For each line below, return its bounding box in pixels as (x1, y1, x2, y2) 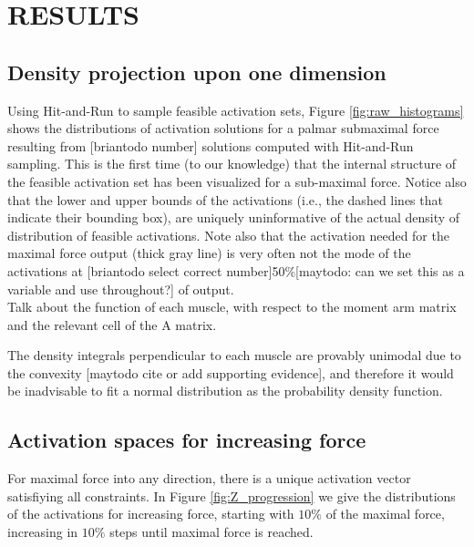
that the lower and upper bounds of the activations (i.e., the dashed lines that (7, 190, 443, 209)
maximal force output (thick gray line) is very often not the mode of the (7, 243, 411, 263)
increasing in (7, 522, 78, 542)
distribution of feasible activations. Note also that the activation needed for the (7, 225, 449, 244)
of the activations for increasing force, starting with (7, 504, 294, 523)
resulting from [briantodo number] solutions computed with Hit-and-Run (7, 136, 414, 155)
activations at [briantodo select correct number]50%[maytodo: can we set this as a (7, 261, 465, 280)
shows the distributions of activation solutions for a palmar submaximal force (7, 119, 439, 138)
